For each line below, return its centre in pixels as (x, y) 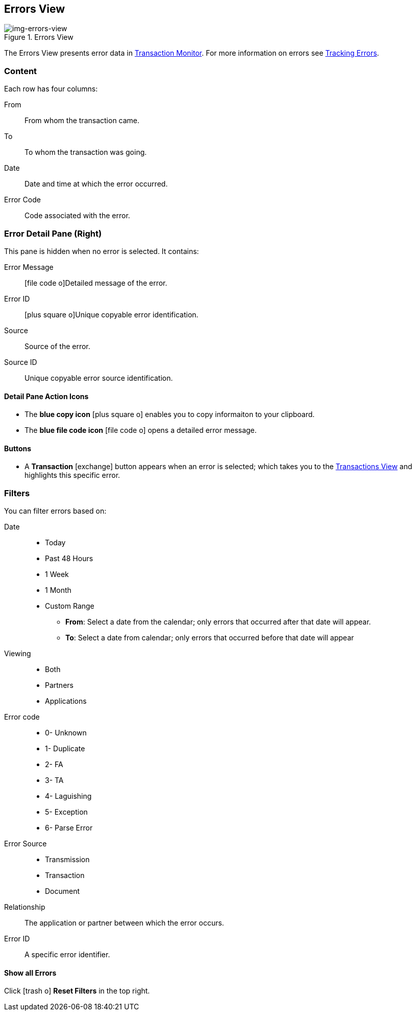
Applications (66, 701)
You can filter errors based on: (55, 511)
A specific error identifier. (67, 955)
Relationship (25, 907)
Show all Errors (30, 973)
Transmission (67, 860)
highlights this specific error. (72, 475)
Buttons (18, 448)
